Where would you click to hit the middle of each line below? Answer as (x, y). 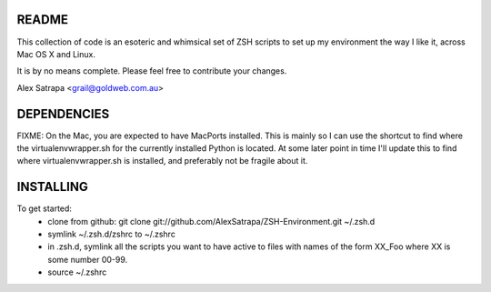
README (42, 20)
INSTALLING (52, 187)
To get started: (45, 208)
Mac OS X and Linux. (56, 54)
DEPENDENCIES (63, 114)
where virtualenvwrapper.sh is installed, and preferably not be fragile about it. (162, 161)
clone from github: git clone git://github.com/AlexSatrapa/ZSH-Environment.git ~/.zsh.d (211, 221)
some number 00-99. (88, 259)
